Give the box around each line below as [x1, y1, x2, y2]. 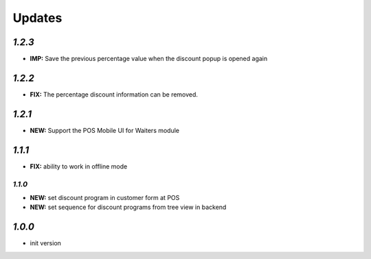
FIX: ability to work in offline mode [30, 162, 128, 171]
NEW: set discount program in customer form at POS [30, 193, 180, 201]
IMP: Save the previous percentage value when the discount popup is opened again [30, 55, 268, 63]
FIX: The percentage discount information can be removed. [30, 90, 199, 99]
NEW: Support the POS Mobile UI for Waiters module [30, 126, 180, 134]
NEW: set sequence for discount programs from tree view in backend [30, 203, 227, 212]
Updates [12, 10, 63, 25]
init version [30, 239, 62, 247]
